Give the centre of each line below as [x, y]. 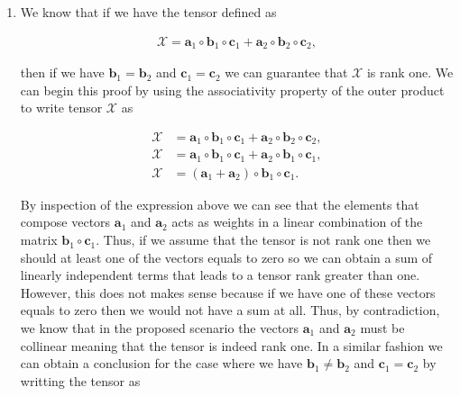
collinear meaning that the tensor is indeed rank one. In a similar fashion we [231, 345]
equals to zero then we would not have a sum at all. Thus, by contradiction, [230, 310]
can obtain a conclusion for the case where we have [161, 363]
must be [382, 328]
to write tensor [61, 108]
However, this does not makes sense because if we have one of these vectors [228, 292]
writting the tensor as [80, 380]
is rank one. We [410, 72]
